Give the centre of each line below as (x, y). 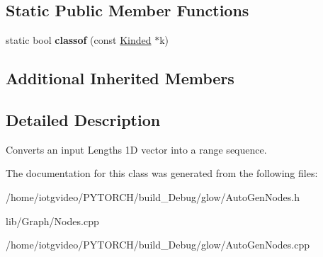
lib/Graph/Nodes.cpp (52, 221)
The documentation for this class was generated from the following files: (162, 173)
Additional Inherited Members (120, 78)
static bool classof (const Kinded (79, 40)
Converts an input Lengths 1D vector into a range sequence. (136, 149)
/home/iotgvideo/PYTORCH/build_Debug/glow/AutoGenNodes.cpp (158, 245)
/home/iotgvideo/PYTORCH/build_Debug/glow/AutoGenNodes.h (153, 196)
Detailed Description (83, 119)
